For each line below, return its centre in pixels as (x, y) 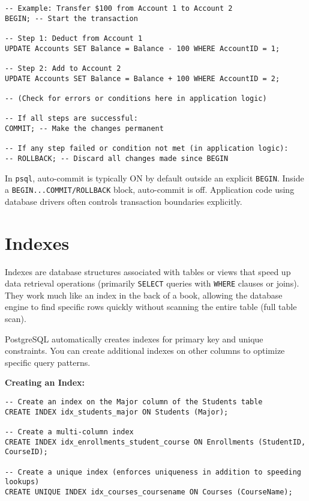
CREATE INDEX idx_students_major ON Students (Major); (117, 412)
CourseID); (26, 452)
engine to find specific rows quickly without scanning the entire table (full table (151, 307)
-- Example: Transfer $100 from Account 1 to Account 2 (119, 8)
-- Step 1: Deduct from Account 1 (74, 38)
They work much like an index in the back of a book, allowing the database (144, 295)
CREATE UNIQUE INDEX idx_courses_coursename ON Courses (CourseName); (149, 492)
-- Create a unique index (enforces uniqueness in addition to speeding (153, 472)
